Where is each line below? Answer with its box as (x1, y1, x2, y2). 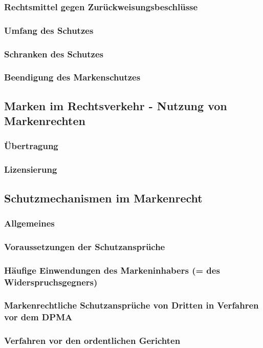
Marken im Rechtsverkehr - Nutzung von (4, 97, 227, 113)
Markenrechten (4, 113, 85, 129)
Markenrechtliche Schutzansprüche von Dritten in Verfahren (4, 299, 259, 312)
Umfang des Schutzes (4, 24, 94, 36)
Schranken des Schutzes (4, 47, 104, 60)
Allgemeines (4, 216, 55, 229)
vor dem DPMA (4, 311, 73, 323)
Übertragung (4, 139, 58, 152)
